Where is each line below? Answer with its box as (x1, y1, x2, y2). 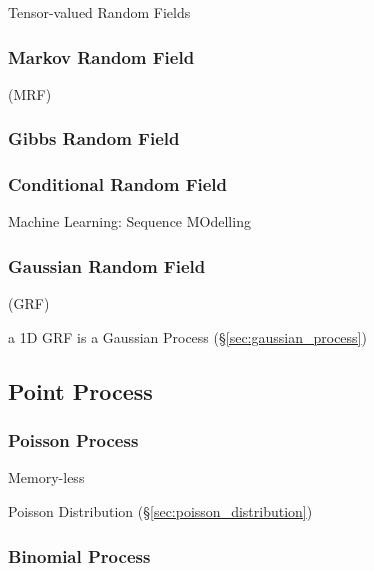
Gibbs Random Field (8, 126, 180, 151)
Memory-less (8, 467, 85, 488)
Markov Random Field (8, 44, 195, 69)
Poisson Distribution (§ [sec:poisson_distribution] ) (8, 501, 313, 522)
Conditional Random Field (8, 172, 228, 197)
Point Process (8, 375, 153, 406)
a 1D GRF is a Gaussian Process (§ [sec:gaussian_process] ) (8, 326, 367, 347)
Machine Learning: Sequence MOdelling (8, 211, 251, 232)
